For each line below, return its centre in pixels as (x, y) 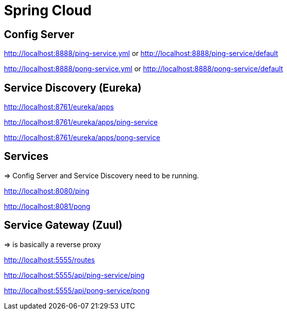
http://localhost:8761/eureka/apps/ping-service (81, 122)
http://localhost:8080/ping (47, 191)
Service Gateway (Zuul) (63, 225)
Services (26, 157)
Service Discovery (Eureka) (73, 88)
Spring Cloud (48, 10)
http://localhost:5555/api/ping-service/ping (74, 275)
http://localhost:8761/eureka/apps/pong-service (82, 138)
